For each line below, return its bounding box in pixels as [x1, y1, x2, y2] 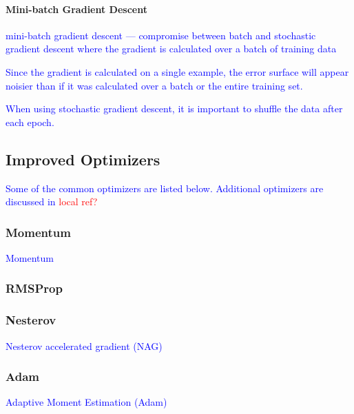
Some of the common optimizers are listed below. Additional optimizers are [6, 180, 324, 195]
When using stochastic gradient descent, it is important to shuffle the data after [6, 101, 343, 116]
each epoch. [6, 114, 54, 129]
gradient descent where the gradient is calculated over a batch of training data [6, 41, 337, 56]
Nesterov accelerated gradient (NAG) [6, 338, 163, 353]
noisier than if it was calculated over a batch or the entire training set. [6, 78, 303, 92]
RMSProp [6, 280, 63, 297]
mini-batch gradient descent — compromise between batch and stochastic [6, 28, 316, 42]
